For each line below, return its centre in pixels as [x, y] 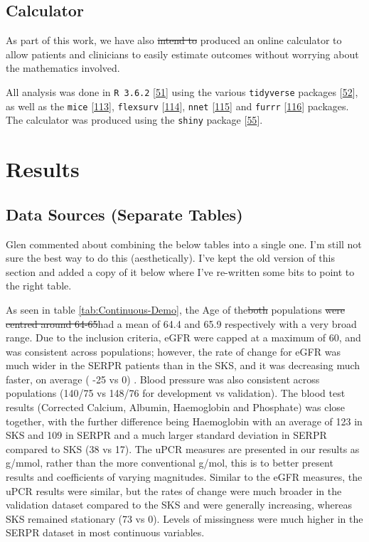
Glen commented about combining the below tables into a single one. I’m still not [184, 244]
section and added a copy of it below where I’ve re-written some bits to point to [180, 271]
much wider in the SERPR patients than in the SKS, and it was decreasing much [183, 365]
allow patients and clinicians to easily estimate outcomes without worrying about [182, 54]
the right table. [39, 286]
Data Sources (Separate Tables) [124, 214]
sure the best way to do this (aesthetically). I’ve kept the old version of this [170, 258]
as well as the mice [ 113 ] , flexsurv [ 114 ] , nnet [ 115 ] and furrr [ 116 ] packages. [177, 106]
